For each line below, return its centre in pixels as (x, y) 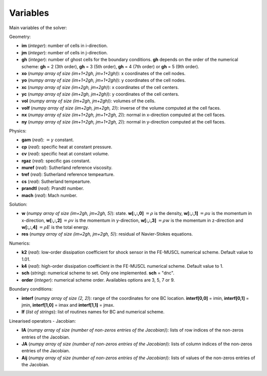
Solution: (18, 204)
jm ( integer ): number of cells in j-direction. (65, 52)
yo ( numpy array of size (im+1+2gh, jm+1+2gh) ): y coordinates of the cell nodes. (104, 80)
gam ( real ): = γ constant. (48, 140)
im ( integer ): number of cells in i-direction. (65, 46)
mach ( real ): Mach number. (49, 195)
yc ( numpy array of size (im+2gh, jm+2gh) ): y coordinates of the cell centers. (100, 94)
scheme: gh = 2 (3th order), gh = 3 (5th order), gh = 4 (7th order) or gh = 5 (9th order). (111, 66)
